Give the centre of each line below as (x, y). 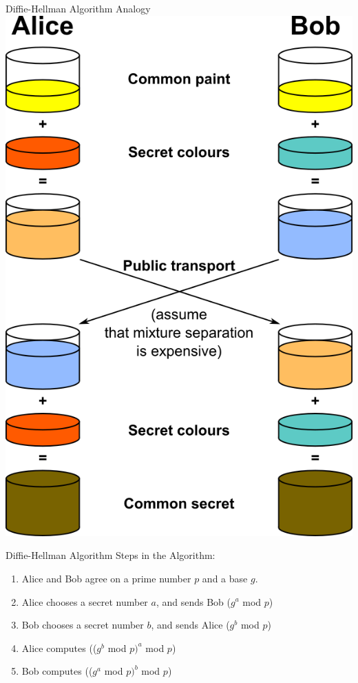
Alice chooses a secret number (85, 601)
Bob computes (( (57, 671)
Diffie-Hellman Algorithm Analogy (78, 8)
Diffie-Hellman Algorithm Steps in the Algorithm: (110, 555)
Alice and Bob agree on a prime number (106, 578)
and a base (225, 578)
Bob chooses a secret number (83, 625)
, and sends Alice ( (190, 625)
